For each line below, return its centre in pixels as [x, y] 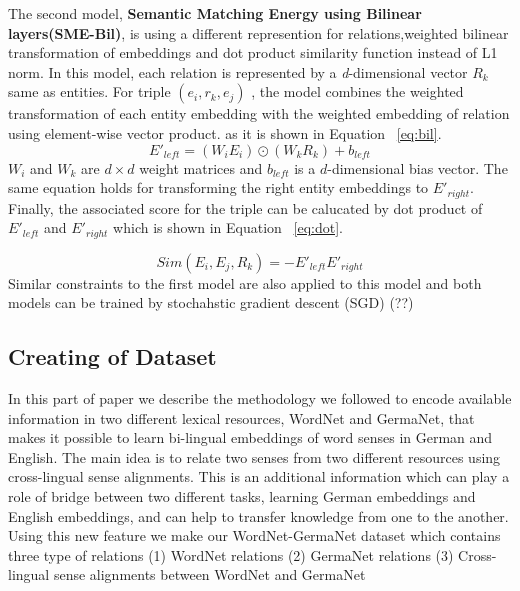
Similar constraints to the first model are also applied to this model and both [245, 282]
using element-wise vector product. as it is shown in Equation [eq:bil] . [225, 132]
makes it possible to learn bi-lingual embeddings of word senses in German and [250, 437]
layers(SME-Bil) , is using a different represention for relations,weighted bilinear [258, 32]
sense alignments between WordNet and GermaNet [209, 574]
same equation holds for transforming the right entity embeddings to [218, 187]
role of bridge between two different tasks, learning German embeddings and [242, 496]
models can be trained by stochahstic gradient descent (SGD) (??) [211, 302]
